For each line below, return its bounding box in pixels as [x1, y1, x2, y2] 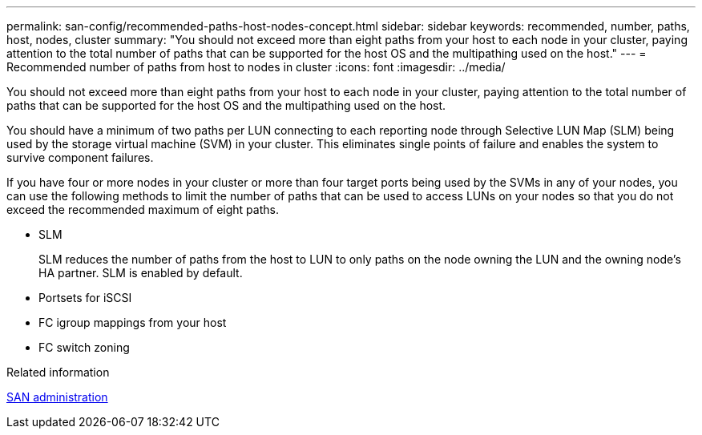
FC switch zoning [38, 340, 130, 354]
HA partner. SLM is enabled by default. [38, 266, 243, 280]
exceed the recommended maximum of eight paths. [6, 203, 279, 216]
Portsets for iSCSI [38, 291, 132, 304]
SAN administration [6, 390, 108, 404]
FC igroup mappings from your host [38, 316, 227, 329]
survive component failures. [6, 151, 154, 164]
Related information [6, 365, 110, 379]
